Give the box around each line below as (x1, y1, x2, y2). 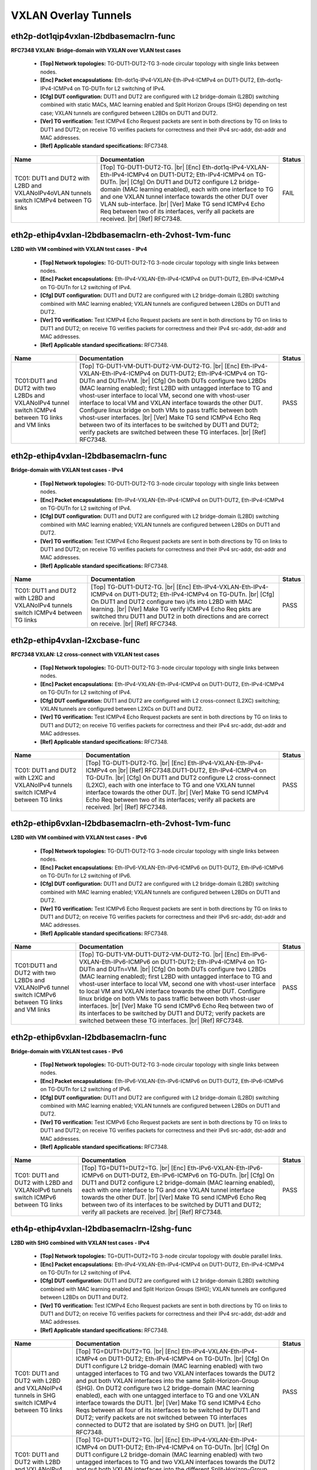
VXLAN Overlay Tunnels (11, 9, 132, 22)
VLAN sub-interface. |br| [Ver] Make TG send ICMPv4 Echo (100, 200, 265, 208)
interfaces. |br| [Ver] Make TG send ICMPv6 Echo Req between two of (79, 1002, 274, 1010)
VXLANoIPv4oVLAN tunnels (14, 189, 92, 197)
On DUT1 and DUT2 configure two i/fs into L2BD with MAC (90, 597, 252, 606)
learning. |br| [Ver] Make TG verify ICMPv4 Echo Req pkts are (90, 605, 261, 613)
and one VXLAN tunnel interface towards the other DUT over (100, 192, 268, 201)
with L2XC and (14, 773, 55, 781)
